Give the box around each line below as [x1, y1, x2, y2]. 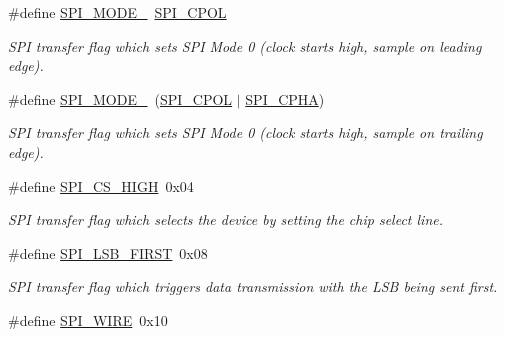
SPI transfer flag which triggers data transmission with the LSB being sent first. [8, 276, 498, 297]
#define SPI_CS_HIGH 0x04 [8, 175, 194, 196]
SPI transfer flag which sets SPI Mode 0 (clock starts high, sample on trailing [8, 122, 483, 143]
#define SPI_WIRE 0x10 [8, 309, 168, 330]
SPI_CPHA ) [245, 88, 325, 109]
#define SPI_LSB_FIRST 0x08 [8, 242, 208, 263]
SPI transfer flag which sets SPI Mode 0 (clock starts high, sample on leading [8, 35, 482, 56]
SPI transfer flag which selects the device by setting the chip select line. [8, 209, 443, 230]
